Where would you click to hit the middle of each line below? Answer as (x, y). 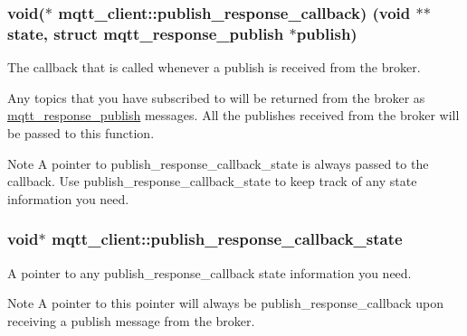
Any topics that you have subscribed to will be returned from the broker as (216, 97)
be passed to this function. (81, 132)
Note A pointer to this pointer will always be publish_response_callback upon (225, 303)
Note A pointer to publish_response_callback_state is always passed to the (218, 163)
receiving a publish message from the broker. (131, 320)
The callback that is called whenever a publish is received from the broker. (214, 67)
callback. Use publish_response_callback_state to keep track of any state (212, 181)
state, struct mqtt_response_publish (146, 33)
